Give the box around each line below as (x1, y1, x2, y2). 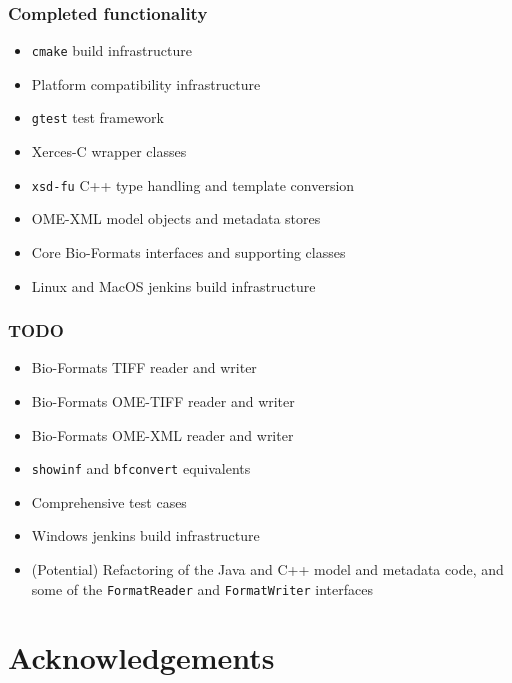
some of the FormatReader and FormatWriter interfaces (31, 578, 373, 599)
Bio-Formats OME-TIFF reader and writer (31, 390, 295, 411)
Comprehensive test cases (31, 491, 187, 512)
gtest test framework (31, 107, 164, 128)
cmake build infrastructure (31, 40, 192, 61)
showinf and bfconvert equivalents (31, 458, 251, 479)
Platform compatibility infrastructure (31, 73, 261, 94)
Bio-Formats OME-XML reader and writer (31, 424, 294, 445)
